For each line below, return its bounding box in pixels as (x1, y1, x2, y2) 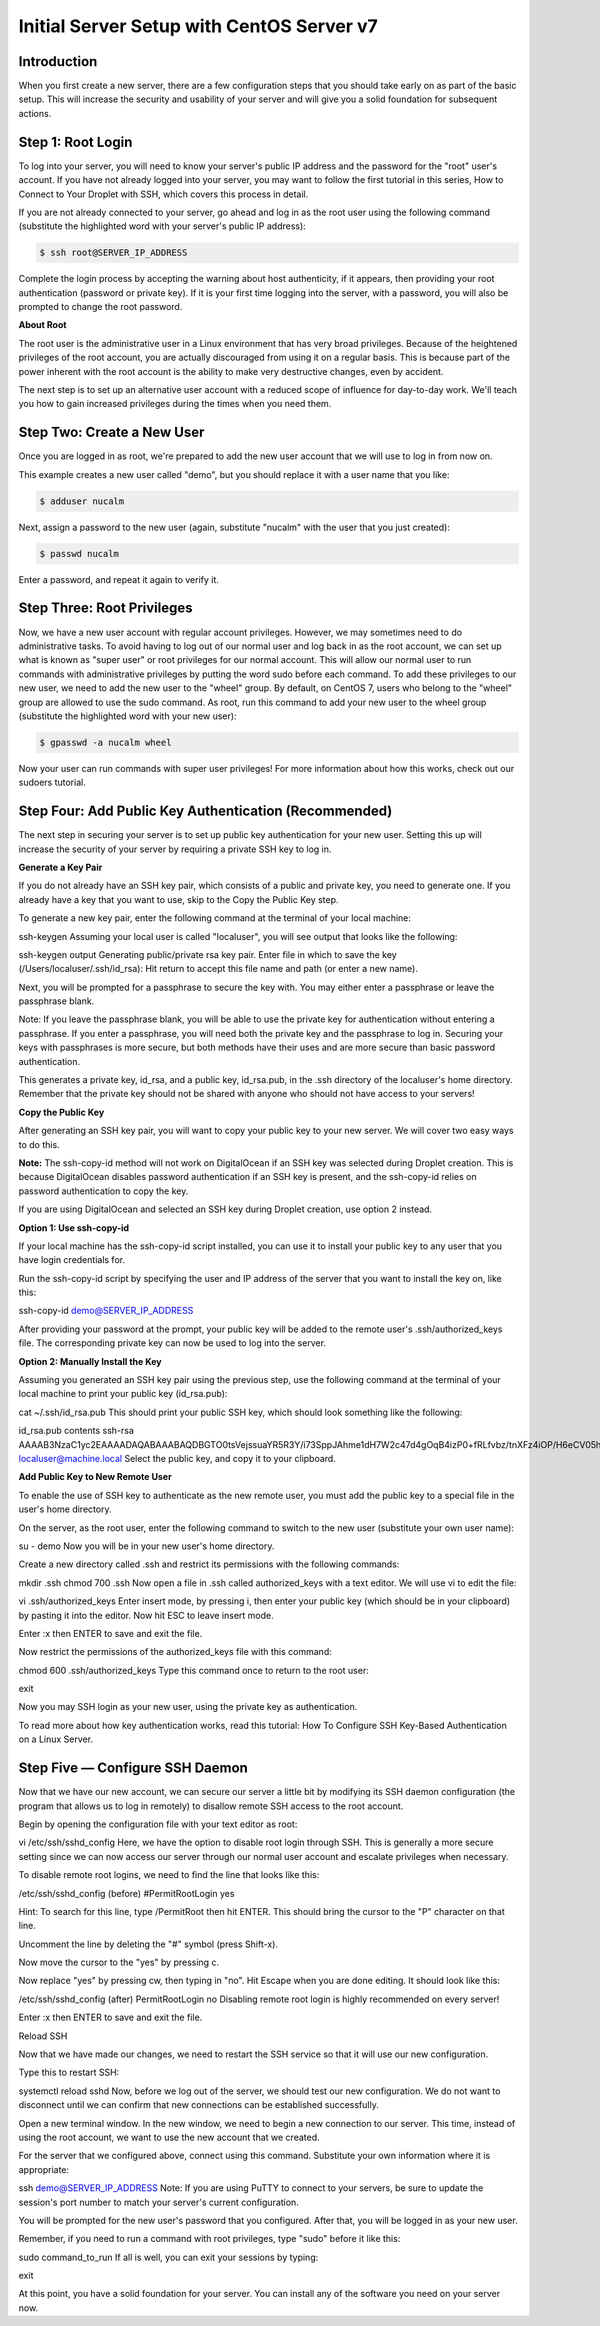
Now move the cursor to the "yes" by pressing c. (18, 1956, 220, 1969)
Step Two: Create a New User (18, 424, 205, 441)
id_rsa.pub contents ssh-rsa (18, 1425, 135, 1437)
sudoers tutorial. (18, 776, 87, 789)
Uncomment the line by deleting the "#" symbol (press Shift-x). (18, 1938, 279, 1950)
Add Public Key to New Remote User (18, 1471, 172, 1483)
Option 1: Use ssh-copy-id (18, 1221, 130, 1234)
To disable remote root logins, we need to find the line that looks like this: (18, 1869, 320, 1881)
